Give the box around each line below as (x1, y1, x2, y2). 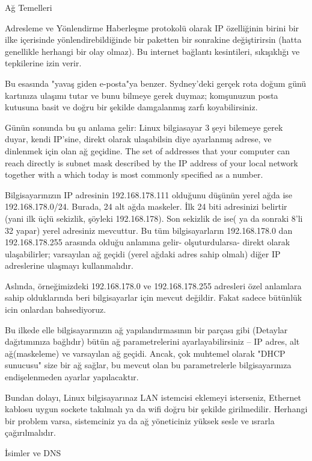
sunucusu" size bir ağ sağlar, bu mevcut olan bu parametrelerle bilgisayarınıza (5, 359, 292, 371)
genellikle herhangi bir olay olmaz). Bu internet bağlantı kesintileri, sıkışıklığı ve (5, 45, 300, 57)
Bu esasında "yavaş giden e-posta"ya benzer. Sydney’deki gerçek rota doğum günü (5, 77, 307, 89)
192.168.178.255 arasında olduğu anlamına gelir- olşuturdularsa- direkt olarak (5, 236, 290, 248)
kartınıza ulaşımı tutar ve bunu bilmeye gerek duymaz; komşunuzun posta (5, 89, 278, 101)
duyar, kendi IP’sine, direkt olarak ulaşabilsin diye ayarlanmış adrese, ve (5, 133, 272, 145)
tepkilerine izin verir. (5, 57, 82, 69)
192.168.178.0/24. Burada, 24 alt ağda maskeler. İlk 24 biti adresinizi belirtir (5, 200, 287, 213)
